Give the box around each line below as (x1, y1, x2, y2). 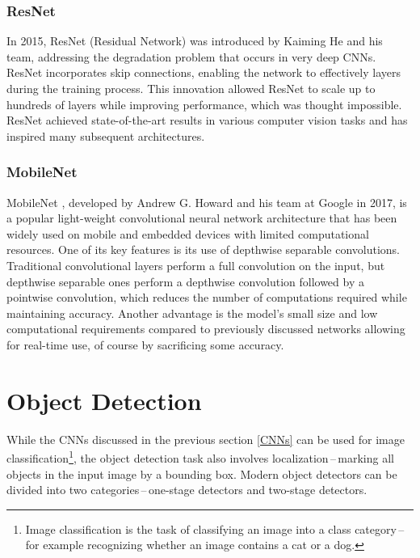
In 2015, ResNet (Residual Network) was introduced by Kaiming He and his (6, 32, 383, 49)
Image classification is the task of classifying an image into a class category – (25, 520, 405, 537)
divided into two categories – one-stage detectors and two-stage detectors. (6, 481, 367, 498)
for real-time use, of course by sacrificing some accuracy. (6, 336, 284, 353)
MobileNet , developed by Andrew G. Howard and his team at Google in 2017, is (6, 193, 407, 210)
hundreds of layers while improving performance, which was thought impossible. (6, 95, 402, 112)
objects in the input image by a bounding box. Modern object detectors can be (6, 465, 397, 482)
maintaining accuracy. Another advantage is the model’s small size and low (6, 304, 378, 321)
